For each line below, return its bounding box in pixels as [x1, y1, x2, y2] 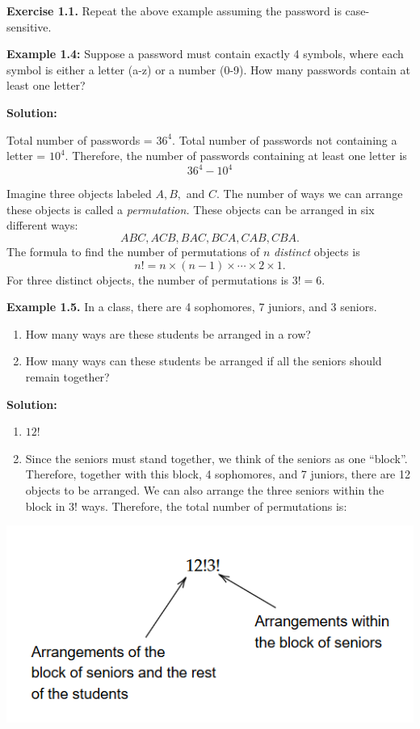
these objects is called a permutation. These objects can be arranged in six [6, 200, 375, 217]
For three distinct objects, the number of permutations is [6, 271, 289, 288]
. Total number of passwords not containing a [172, 131, 397, 148]
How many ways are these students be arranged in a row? [25, 325, 311, 342]
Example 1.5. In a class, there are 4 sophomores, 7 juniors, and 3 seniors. [6, 298, 377, 315]
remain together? [25, 369, 110, 385]
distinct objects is [274, 243, 360, 260]
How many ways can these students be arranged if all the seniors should [25, 352, 382, 369]
